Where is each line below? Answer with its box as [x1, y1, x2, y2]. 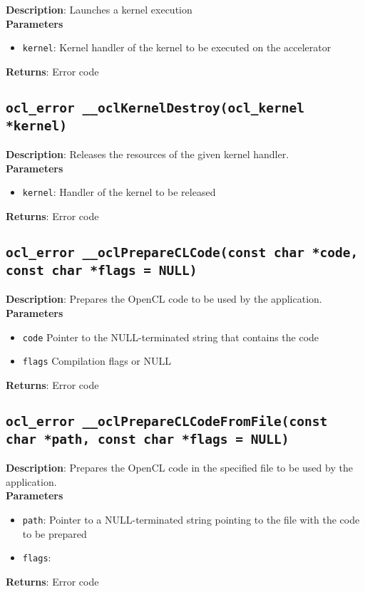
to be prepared [22, 526, 87, 541]
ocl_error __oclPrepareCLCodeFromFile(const [6, 413, 328, 429]
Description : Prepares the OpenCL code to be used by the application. [6, 291, 322, 306]
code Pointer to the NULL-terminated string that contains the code [22, 329, 319, 344]
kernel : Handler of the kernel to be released [22, 185, 216, 199]
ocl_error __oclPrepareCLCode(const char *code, [6, 245, 359, 261]
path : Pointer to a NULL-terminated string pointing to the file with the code [22, 512, 360, 526]
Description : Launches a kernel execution [6, 2, 192, 16]
